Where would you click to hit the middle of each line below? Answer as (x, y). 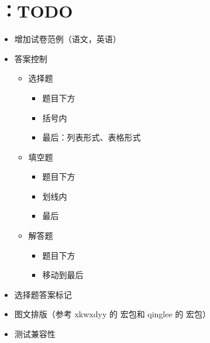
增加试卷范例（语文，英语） (68, 39)
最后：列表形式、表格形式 (92, 137)
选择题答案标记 (43, 294)
